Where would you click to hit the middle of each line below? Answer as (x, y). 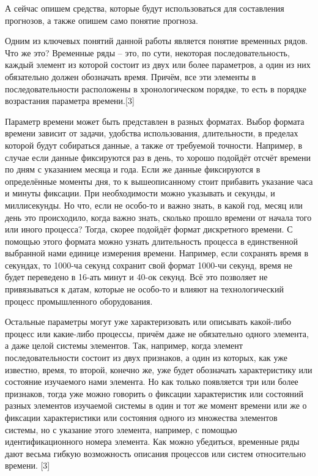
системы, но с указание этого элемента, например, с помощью (121, 429)
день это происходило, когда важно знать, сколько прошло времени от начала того (158, 217)
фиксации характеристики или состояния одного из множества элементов (141, 417)
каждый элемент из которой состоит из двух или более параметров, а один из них (158, 65)
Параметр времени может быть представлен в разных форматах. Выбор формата (155, 121)
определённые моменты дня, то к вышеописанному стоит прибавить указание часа (159, 181)
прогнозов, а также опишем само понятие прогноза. (102, 20)
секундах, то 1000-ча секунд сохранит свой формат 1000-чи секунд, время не (149, 265)
